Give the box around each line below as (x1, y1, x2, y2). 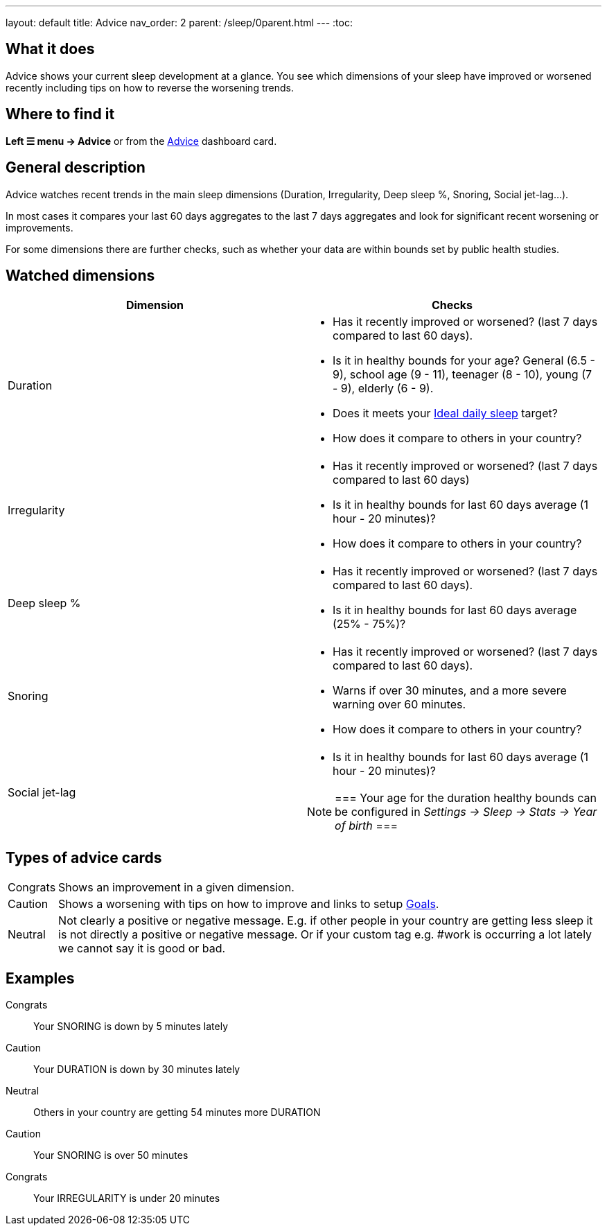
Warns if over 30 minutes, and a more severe (333, 683, 567, 698)
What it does (6, 40, 95, 58)
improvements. (6, 221, 73, 234)
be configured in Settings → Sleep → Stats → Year (335, 805, 597, 819)
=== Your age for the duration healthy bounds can (335, 791, 597, 805)
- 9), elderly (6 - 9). (333, 381, 434, 396)
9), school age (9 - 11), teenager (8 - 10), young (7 (333, 367, 592, 382)
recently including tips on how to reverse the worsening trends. (6, 81, 294, 94)
